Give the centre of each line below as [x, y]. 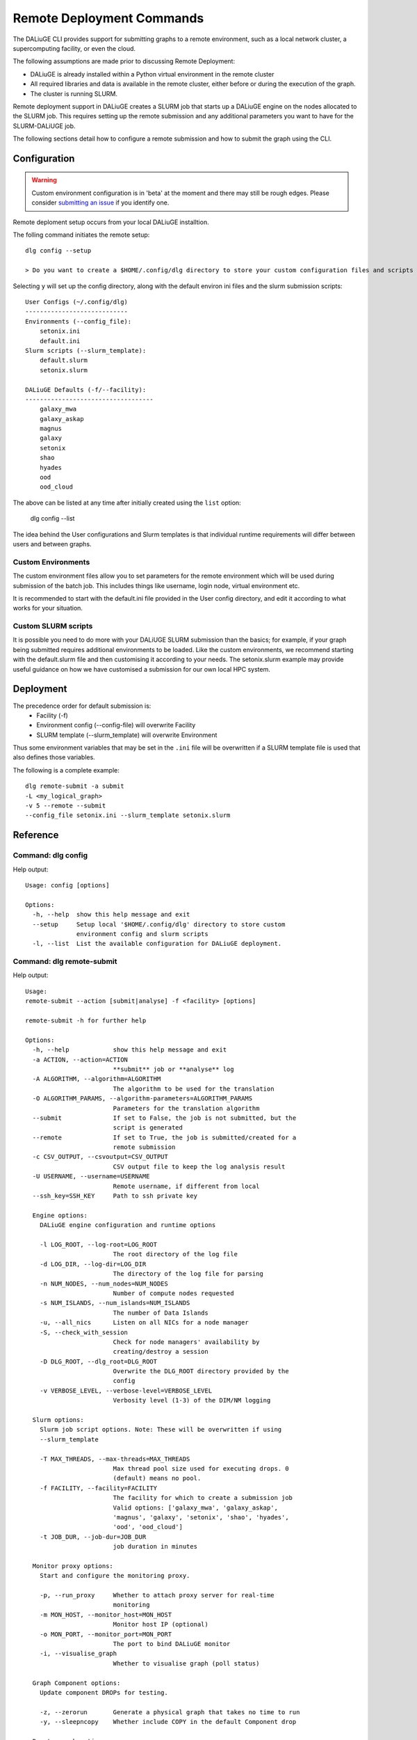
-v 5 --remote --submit [66, 806]
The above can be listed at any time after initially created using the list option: [127, 503]
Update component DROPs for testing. [104, 1692]
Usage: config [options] [67, 885]
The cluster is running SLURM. [74, 93]
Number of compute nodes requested [173, 1293]
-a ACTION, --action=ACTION [80, 1059]
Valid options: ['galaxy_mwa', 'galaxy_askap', [195, 1508]
